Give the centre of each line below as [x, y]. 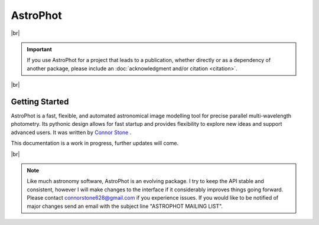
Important [40, 49]
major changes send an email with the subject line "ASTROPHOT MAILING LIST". [125, 206]
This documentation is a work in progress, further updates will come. [95, 143]
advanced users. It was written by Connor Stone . [71, 132]
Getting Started [40, 101]
